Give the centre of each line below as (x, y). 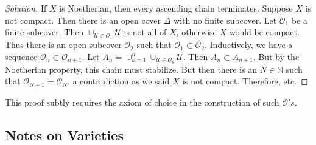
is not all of (145, 32)
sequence (21, 56)
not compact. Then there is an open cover (83, 20)
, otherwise (196, 32)
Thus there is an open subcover (63, 45)
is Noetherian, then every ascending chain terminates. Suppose (176, 8)
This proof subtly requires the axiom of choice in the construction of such (142, 102)
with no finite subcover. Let (225, 20)
